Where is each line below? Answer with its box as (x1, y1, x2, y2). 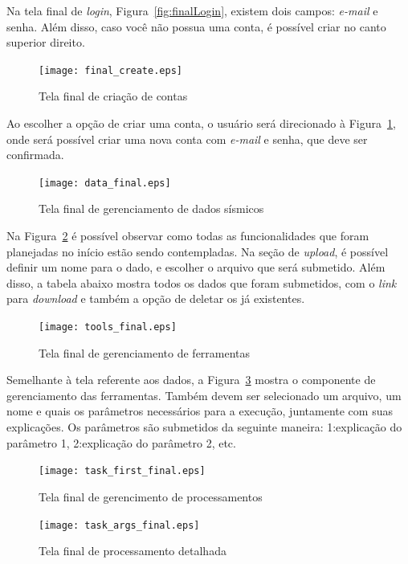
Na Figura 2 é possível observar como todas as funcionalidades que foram (6, 227, 369, 244)
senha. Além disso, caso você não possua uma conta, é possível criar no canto (6, 18, 386, 35)
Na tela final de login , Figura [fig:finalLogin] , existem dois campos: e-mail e (6, 2, 378, 18)
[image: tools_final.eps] (39, 321, 177, 333)
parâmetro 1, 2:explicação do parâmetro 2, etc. (6, 434, 236, 451)
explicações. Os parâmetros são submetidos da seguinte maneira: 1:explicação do (6, 419, 402, 435)
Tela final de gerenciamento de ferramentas (39, 344, 251, 361)
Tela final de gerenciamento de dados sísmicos (39, 200, 264, 217)
